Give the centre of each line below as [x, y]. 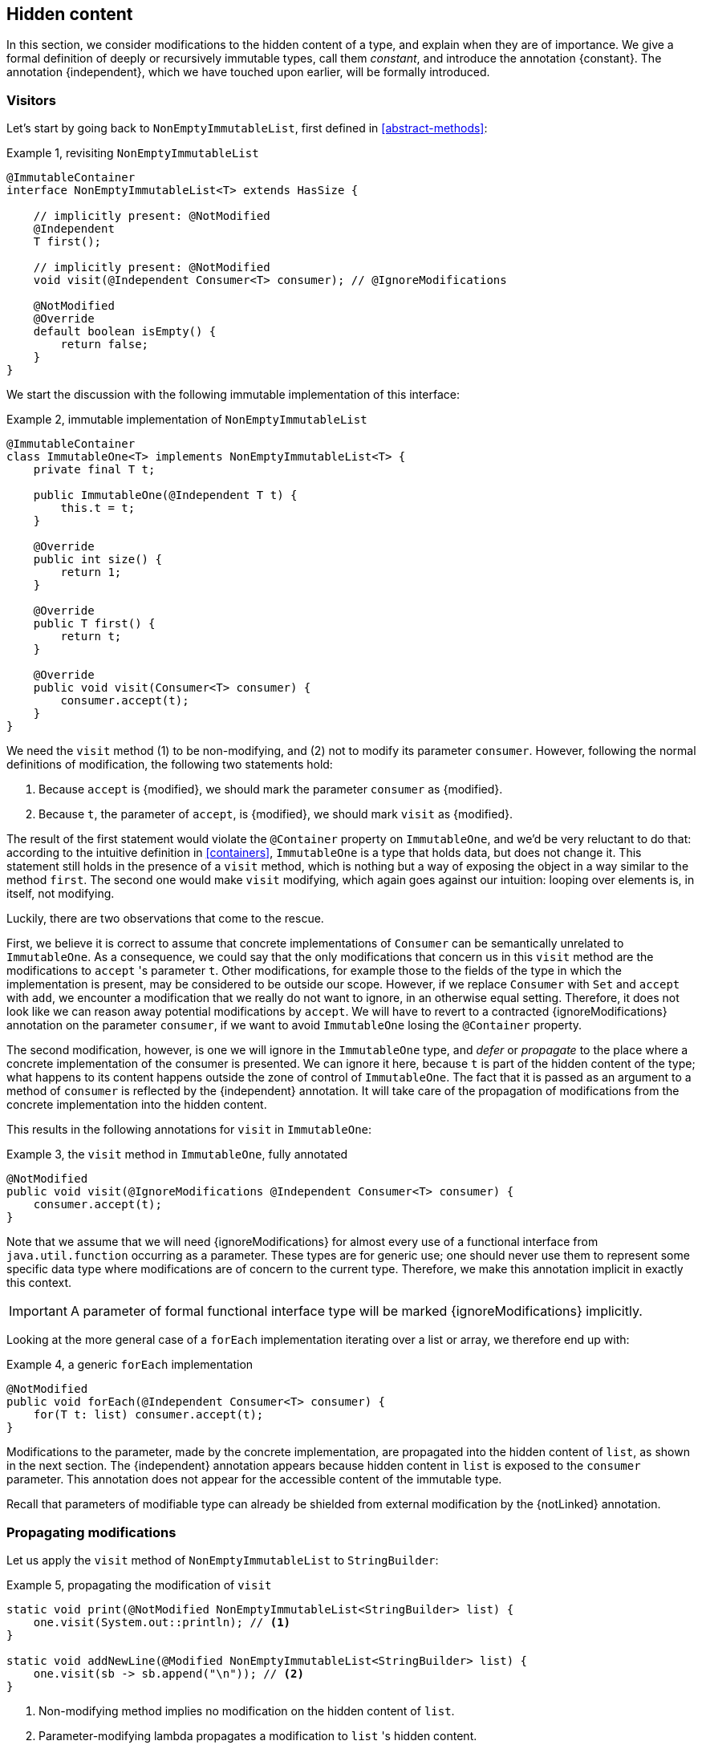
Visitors [31, 100]
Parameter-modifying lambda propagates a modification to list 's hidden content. [258, 1735]
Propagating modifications [91, 1532]
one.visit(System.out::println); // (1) [162, 1622]
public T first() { [94, 624]
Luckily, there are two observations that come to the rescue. [165, 919]
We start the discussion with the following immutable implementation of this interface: [233, 395]
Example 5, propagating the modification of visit [139, 1585]
